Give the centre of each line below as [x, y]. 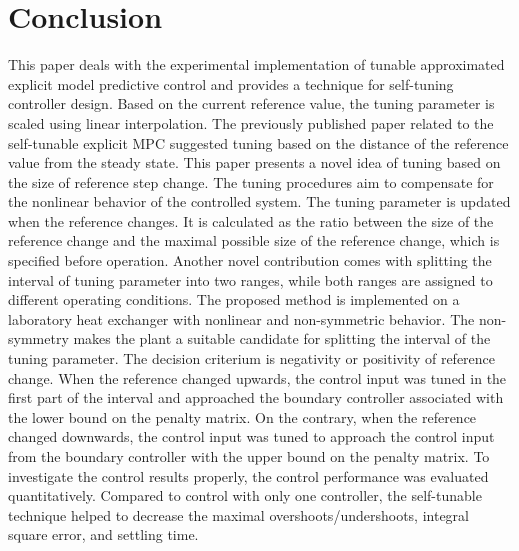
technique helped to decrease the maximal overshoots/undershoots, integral [238, 514]
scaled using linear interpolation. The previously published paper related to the [251, 122]
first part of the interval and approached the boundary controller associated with [256, 397]
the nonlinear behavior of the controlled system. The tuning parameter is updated [259, 201]
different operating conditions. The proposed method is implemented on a [234, 299]
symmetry [38, 338]
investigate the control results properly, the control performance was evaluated [248, 475]
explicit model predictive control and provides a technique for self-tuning [231, 83]
